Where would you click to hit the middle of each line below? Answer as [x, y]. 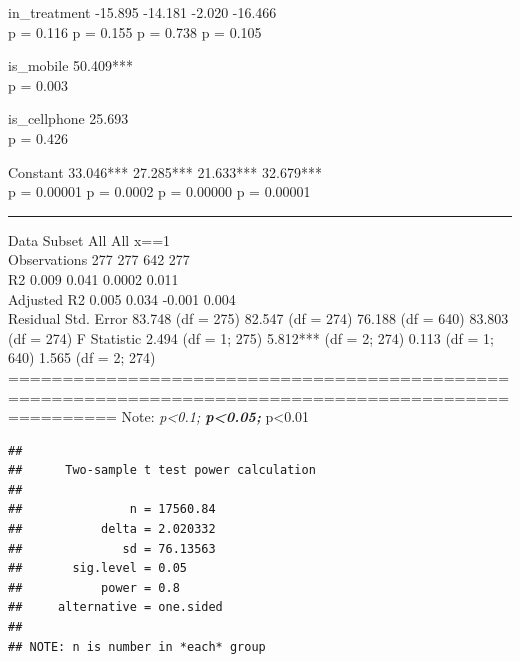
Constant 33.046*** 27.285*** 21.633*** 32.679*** [165, 171]
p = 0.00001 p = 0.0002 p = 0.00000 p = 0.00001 [159, 191]
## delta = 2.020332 [112, 529]
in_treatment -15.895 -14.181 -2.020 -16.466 [142, 12]
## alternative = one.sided [115, 607]
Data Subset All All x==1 [89, 239]
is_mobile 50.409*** [70, 65]
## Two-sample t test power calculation [162, 470]
